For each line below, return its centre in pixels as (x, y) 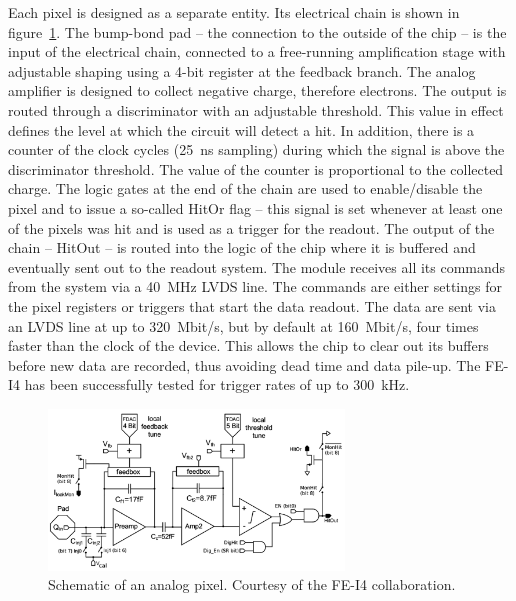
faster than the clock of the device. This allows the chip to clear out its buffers (248, 345)
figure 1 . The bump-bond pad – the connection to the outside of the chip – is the (257, 31)
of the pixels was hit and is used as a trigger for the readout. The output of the (251, 227)
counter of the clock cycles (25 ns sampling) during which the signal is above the (256, 149)
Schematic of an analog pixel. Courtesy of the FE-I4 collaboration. (252, 584)
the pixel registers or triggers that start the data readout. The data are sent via (252, 305)
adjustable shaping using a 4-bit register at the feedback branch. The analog (242, 70)
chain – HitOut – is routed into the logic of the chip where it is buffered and (242, 247)
